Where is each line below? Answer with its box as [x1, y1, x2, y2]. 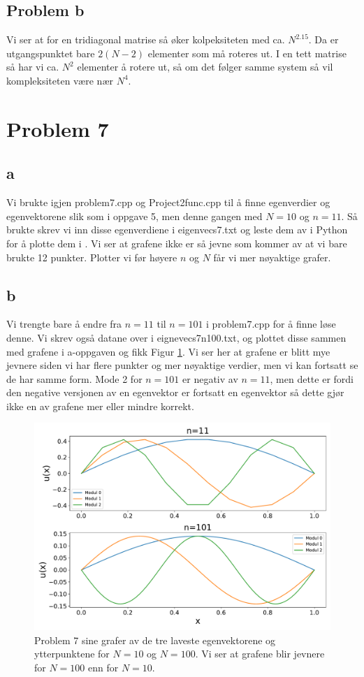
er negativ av [182, 371, 238, 386]
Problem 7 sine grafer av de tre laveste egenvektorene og [34, 632, 276, 647]
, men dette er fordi [270, 371, 354, 386]
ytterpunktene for [34, 646, 110, 661]
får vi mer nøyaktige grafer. [213, 249, 331, 264]
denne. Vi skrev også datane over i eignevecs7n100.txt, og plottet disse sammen [6, 330, 347, 344]
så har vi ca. [6, 59, 59, 74]
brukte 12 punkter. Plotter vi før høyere [6, 249, 177, 264]
